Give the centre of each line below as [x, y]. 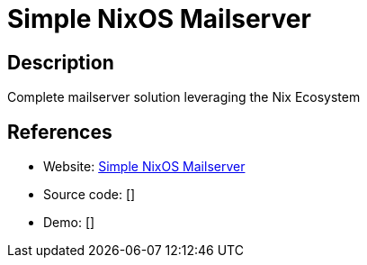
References [60, 132]
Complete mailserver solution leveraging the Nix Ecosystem [184, 97]
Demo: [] [69, 223]
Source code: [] [90, 195]
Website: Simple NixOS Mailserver [144, 167]
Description [61, 62]
